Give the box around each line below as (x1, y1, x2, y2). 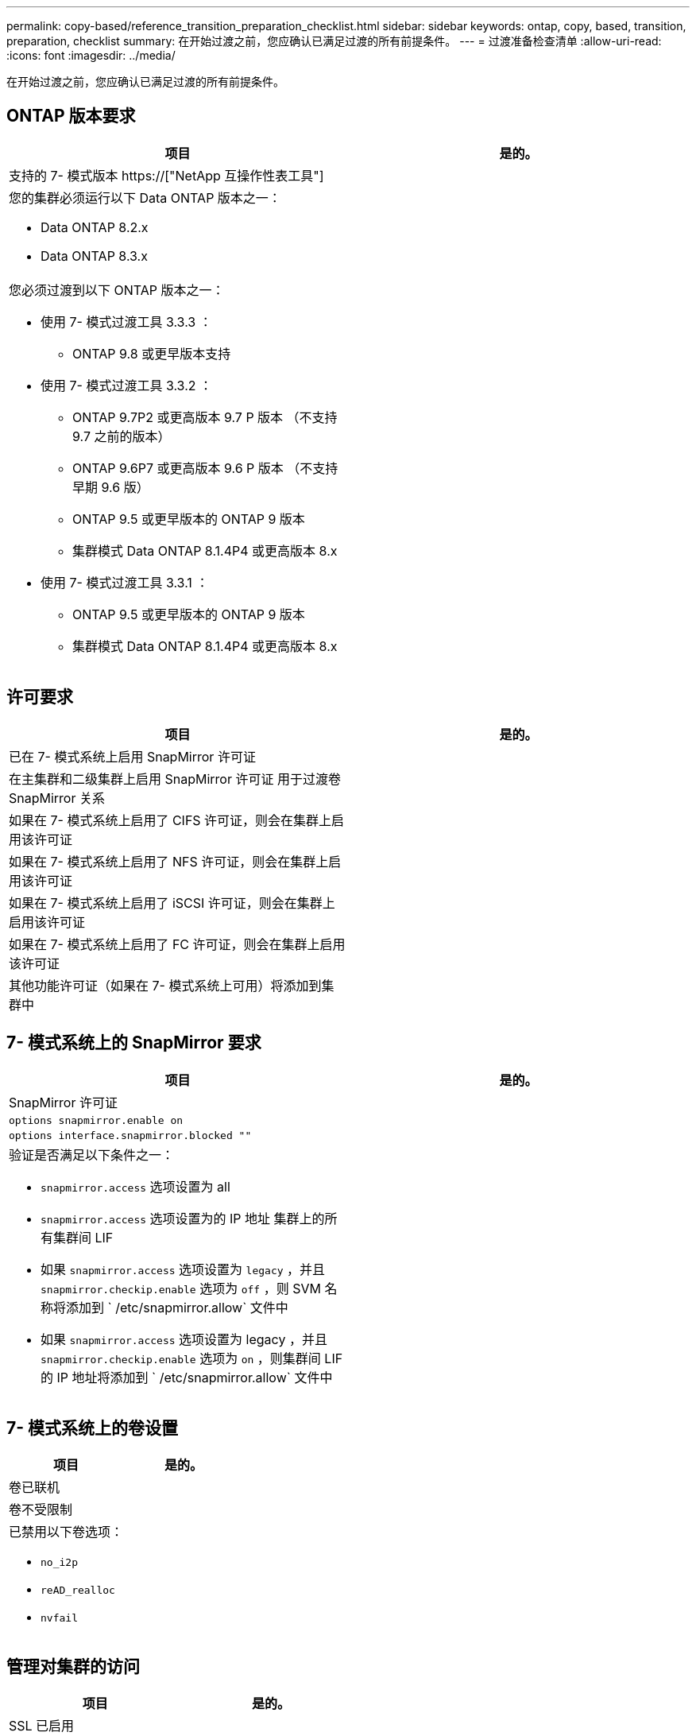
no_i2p (41, 1556, 78, 1569)
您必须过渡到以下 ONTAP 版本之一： (9, 281, 225, 298)
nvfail (41, 1612, 78, 1625)
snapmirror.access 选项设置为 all (41, 1178, 230, 1195)
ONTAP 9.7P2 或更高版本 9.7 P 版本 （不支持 (72, 409, 338, 425)
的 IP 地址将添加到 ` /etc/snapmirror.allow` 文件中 (41, 1369, 333, 1385)
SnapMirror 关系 (9, 789, 105, 806)
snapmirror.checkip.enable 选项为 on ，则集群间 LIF (41, 1350, 343, 1366)
